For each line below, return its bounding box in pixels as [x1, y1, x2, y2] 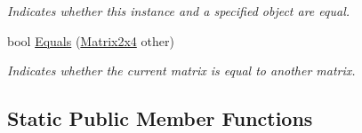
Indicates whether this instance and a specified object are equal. [7, 2, 350, 20]
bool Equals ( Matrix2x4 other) [7, 31, 174, 50]
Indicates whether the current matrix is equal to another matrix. [7, 61, 356, 80]
